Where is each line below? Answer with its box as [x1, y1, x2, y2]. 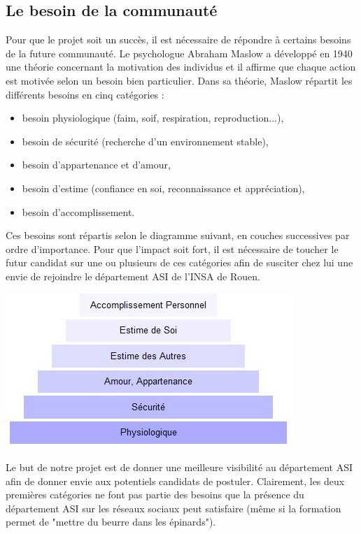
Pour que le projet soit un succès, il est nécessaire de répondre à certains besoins [6, 32, 351, 47]
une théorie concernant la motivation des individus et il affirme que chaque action [6, 59, 356, 74]
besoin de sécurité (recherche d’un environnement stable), [22, 133, 269, 148]
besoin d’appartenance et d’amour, [22, 157, 171, 172]
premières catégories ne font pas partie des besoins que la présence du [6, 487, 304, 502]
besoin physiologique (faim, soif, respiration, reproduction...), [22, 110, 284, 125]
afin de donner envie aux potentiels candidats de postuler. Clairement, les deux [6, 473, 345, 488]
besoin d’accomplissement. [22, 204, 135, 219]
